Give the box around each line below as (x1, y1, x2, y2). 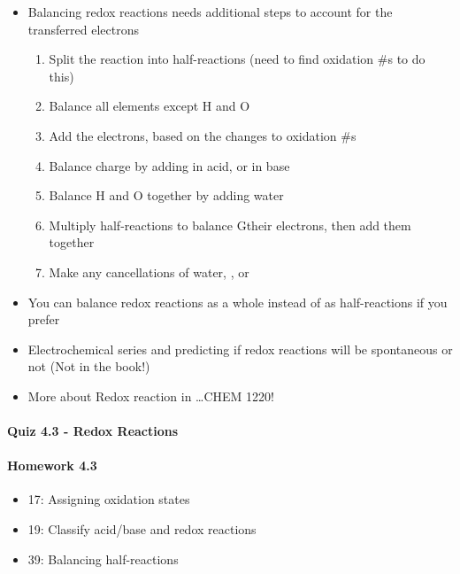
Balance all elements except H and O (49, 97, 250, 115)
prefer (27, 310, 60, 329)
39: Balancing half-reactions (27, 549, 179, 568)
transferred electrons (27, 19, 139, 38)
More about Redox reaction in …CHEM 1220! (27, 386, 274, 405)
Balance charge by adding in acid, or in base (49, 156, 290, 175)
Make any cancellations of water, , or (49, 262, 249, 281)
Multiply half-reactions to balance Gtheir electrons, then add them (49, 215, 411, 234)
